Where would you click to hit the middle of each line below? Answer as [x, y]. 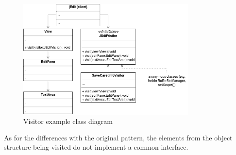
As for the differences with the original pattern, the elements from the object [118, 137]
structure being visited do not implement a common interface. [96, 147]
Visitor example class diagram [68, 121]
